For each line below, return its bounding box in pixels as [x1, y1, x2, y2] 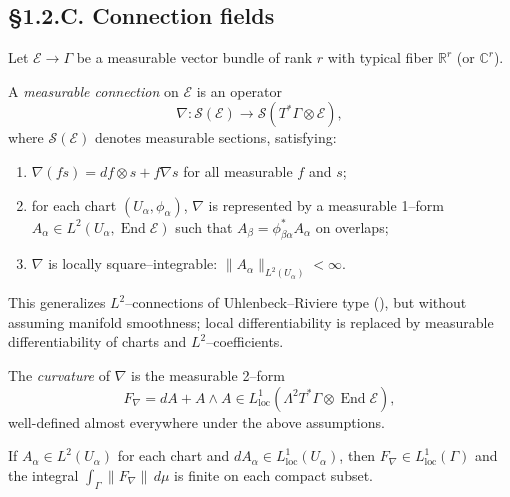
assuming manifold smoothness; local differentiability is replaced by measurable [8, 311, 494, 332]
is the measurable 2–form [130, 365, 285, 386]
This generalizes [8, 292, 106, 313]
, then [339, 445, 376, 466]
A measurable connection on [8, 80, 179, 101]
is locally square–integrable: [48, 253, 218, 274]
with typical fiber [327, 47, 434, 68]
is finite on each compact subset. [174, 464, 374, 485]
